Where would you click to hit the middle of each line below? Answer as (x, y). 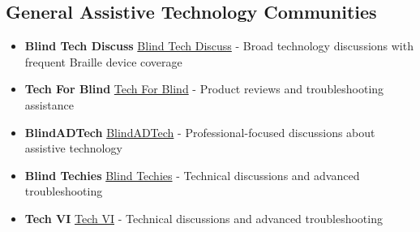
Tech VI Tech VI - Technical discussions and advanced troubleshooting (204, 218)
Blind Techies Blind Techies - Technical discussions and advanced (192, 175)
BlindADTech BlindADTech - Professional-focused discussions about (200, 132)
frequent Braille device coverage (103, 61)
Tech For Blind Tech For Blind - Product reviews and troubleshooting (204, 89)
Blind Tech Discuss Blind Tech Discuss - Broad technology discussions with (219, 46)
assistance (49, 104)
